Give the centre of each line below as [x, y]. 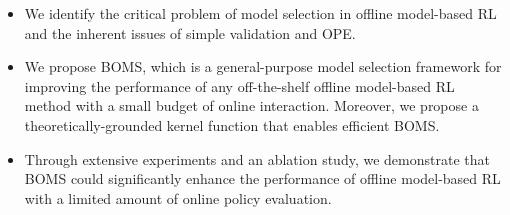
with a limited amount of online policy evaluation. [178, 197]
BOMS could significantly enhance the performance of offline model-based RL [262, 178]
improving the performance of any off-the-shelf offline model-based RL [239, 85]
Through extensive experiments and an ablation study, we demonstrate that [257, 158]
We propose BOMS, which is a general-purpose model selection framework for [263, 66]
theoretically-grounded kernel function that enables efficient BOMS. [232, 124]
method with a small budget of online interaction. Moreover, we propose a [251, 105]
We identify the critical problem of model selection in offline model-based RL [260, 13]
